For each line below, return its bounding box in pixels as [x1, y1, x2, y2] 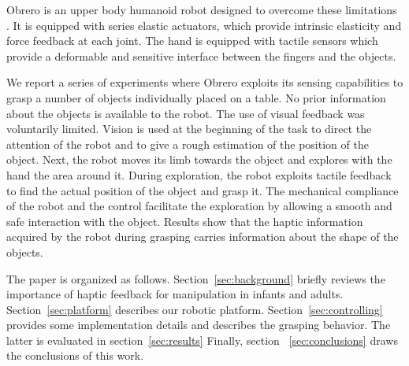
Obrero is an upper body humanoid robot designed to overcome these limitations [6, 2, 397, 17]
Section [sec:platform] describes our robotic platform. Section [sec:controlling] [6, 301, 383, 317]
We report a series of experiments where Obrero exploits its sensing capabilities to [6, 74, 403, 91]
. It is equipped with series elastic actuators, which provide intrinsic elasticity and [6, 17, 402, 33]
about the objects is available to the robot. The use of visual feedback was [6, 105, 365, 121]
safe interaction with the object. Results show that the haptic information [6, 213, 363, 229]
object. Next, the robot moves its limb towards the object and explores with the [6, 151, 392, 168]
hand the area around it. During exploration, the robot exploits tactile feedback [6, 166, 392, 183]
